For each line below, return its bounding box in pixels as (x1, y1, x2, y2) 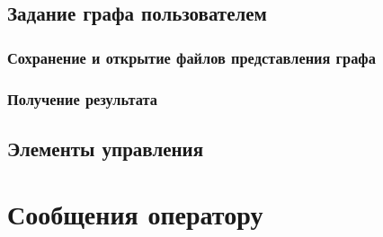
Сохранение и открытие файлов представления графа (7, 46, 376, 68)
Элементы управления (7, 134, 204, 162)
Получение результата (7, 87, 157, 110)
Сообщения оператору (7, 196, 263, 233)
